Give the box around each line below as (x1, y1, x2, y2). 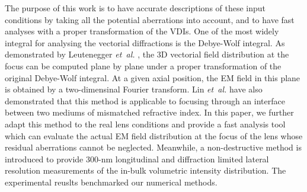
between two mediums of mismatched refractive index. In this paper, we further (5, 106, 294, 119)
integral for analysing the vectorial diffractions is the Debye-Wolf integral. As (5, 36, 285, 49)
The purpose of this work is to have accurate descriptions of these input (5, 2, 266, 14)
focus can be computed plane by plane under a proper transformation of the (5, 59, 282, 72)
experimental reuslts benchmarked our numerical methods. (5, 175, 218, 188)
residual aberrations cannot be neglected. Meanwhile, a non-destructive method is (5, 141, 302, 153)
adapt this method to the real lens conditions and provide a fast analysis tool (5, 117, 286, 130)
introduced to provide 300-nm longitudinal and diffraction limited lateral (5, 152, 269, 165)
